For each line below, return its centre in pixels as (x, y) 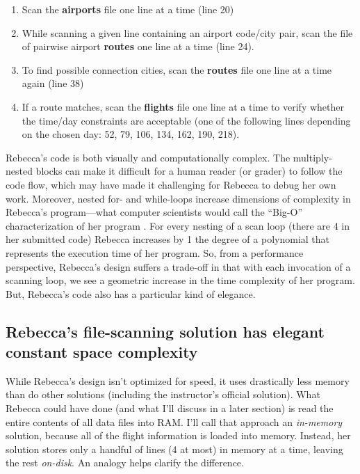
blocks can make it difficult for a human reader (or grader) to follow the (189, 171)
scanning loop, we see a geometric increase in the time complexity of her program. (180, 280)
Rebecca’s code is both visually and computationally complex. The (148, 157)
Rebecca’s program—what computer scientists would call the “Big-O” (154, 212)
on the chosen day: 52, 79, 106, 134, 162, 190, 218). (131, 134)
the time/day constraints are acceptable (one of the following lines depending (186, 120)
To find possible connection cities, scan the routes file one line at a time (177, 69)
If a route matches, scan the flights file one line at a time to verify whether (183, 106)
